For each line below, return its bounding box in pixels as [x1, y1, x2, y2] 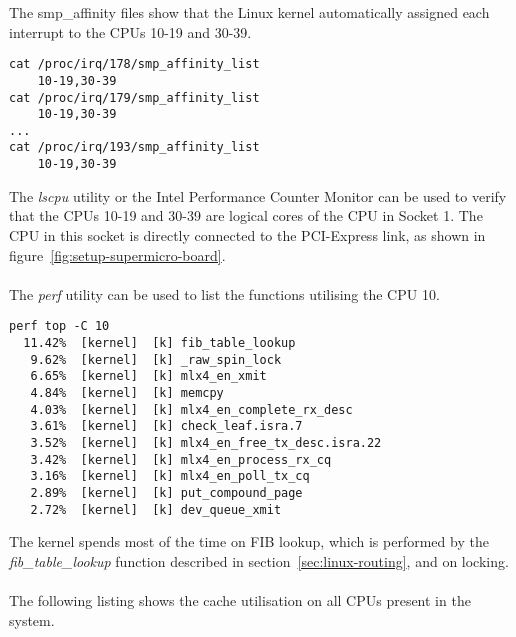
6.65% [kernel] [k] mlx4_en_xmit [30, 369, 267, 384]
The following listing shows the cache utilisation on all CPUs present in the [9, 590, 471, 610]
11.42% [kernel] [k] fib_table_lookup [23, 336, 296, 350]
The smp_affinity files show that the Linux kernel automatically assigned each [9, 2, 490, 22]
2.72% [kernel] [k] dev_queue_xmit [30, 502, 282, 517]
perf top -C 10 [9, 319, 110, 334]
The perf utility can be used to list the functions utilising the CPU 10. [9, 283, 440, 304]
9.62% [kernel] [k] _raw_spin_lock [30, 352, 282, 367]
